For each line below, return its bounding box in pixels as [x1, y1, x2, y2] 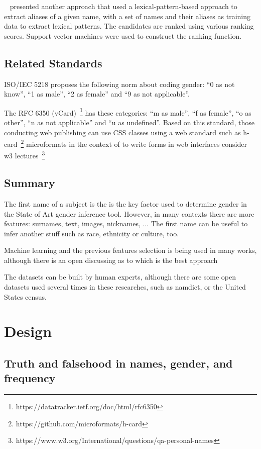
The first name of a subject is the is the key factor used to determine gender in [4, 198, 247, 209]
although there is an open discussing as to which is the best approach [4, 254, 218, 265]
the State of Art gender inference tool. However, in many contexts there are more [4, 208, 254, 219]
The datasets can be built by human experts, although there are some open [4, 272, 236, 282]
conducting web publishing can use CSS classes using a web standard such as [4, 127, 241, 137]
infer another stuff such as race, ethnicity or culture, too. [4, 228, 179, 238]
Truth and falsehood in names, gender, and [4, 355, 233, 371]
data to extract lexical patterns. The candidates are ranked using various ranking [4, 21, 254, 31]
